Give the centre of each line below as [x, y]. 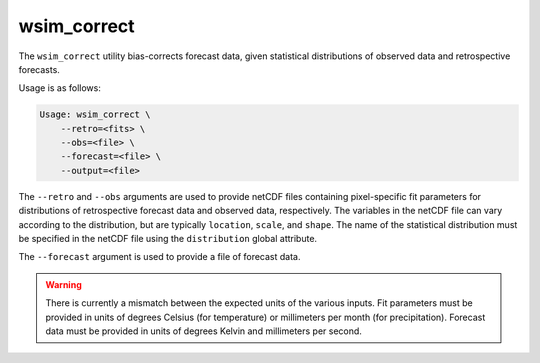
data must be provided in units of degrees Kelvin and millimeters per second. [203, 331]
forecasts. [39, 69]
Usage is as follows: [60, 88]
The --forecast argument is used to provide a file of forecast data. [159, 257]
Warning [63, 284]
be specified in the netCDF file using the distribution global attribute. [168, 239]
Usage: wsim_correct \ [95, 114]
